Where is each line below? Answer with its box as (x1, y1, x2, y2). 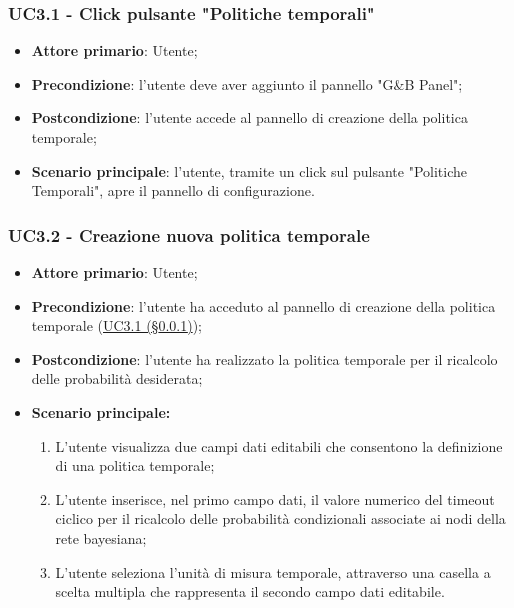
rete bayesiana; (55, 527, 147, 548)
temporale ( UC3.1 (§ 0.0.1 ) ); (31, 315, 202, 336)
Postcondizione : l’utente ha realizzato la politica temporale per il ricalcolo (31, 348, 498, 369)
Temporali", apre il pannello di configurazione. (31, 180, 315, 201)
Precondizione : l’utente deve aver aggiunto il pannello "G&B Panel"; (31, 73, 463, 94)
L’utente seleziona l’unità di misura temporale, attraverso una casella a (55, 561, 491, 582)
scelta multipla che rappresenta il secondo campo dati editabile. (55, 581, 445, 602)
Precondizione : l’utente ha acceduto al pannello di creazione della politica (31, 295, 496, 316)
